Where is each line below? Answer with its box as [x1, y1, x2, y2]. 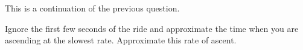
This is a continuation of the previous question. [5, 2, 180, 14]
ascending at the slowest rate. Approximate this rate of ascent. [5, 34, 237, 46]
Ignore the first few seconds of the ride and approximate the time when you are [5, 22, 299, 34]
